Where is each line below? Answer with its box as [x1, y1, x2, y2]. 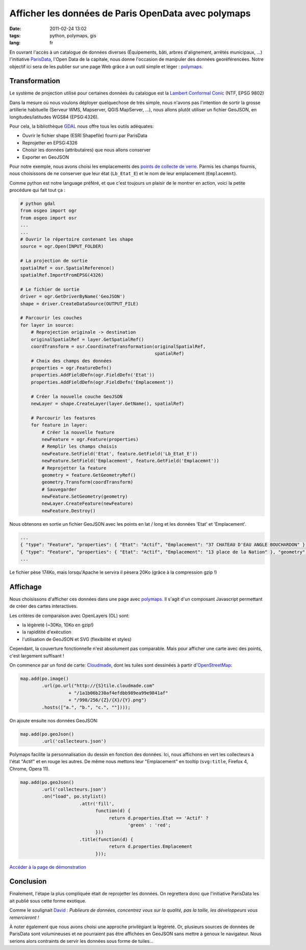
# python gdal [20, 201, 56, 207]
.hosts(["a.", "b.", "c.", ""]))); [41, 704, 131, 710]
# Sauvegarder [41, 486, 77, 492]
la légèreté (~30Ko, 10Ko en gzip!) [22, 622, 94, 628]
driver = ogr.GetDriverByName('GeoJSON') [20, 294, 125, 300]
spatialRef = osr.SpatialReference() [20, 265, 115, 271]
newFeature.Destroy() [41, 508, 96, 514]
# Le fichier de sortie [20, 286, 80, 292]
